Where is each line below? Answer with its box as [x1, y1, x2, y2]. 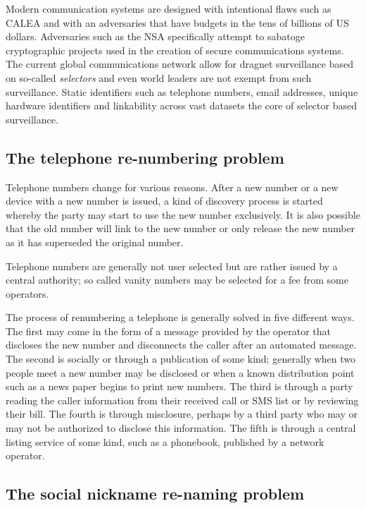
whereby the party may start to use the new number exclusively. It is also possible [6, 207, 360, 222]
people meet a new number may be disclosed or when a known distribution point [6, 365, 355, 380]
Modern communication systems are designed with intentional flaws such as [6, 1, 332, 16]
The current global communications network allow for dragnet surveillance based [6, 56, 353, 71]
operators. [6, 286, 49, 301]
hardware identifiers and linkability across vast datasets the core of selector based [6, 98, 357, 113]
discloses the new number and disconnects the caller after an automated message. [6, 337, 357, 352]
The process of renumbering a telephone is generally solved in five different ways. [6, 310, 355, 325]
